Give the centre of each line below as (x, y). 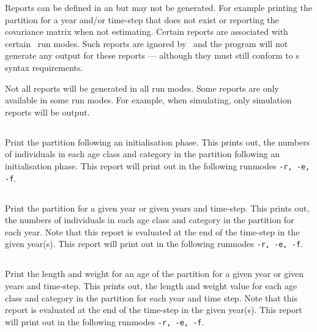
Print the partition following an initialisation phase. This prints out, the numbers (158, 142)
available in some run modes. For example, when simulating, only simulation (148, 100)
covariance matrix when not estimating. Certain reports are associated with (147, 31)
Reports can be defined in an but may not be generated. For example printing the (158, 7)
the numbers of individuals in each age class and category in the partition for (150, 220)
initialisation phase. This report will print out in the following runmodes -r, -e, (158, 165)
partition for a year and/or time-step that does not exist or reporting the (142, 19)
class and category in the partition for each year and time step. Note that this (151, 297)
